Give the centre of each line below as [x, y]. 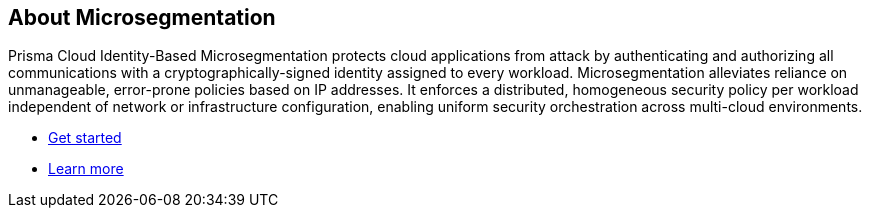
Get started [85, 138]
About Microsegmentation [142, 17]
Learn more [86, 169]
